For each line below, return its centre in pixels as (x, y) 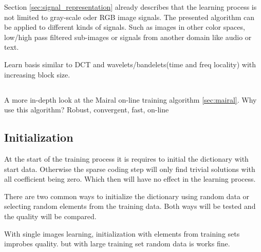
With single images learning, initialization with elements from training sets (122, 233)
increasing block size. (37, 74)
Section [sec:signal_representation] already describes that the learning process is (130, 7)
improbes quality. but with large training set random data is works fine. (117, 244)
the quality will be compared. (50, 216)
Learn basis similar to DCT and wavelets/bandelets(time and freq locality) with (130, 64)
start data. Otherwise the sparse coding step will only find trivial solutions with (130, 169)
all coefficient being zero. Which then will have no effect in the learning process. (130, 179)
